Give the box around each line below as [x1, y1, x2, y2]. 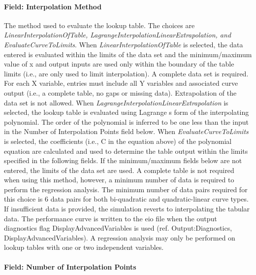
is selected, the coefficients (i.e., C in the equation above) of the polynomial [4, 136, 232, 146]
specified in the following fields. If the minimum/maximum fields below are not [4, 155, 242, 166]
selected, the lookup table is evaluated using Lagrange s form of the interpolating [4, 107, 249, 117]
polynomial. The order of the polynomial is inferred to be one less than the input [4, 116, 249, 127]
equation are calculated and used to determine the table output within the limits [4, 145, 248, 156]
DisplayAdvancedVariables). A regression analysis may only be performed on [4, 232, 235, 242]
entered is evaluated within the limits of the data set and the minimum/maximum [4, 49, 252, 59]
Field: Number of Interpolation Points [4, 261, 136, 272]
